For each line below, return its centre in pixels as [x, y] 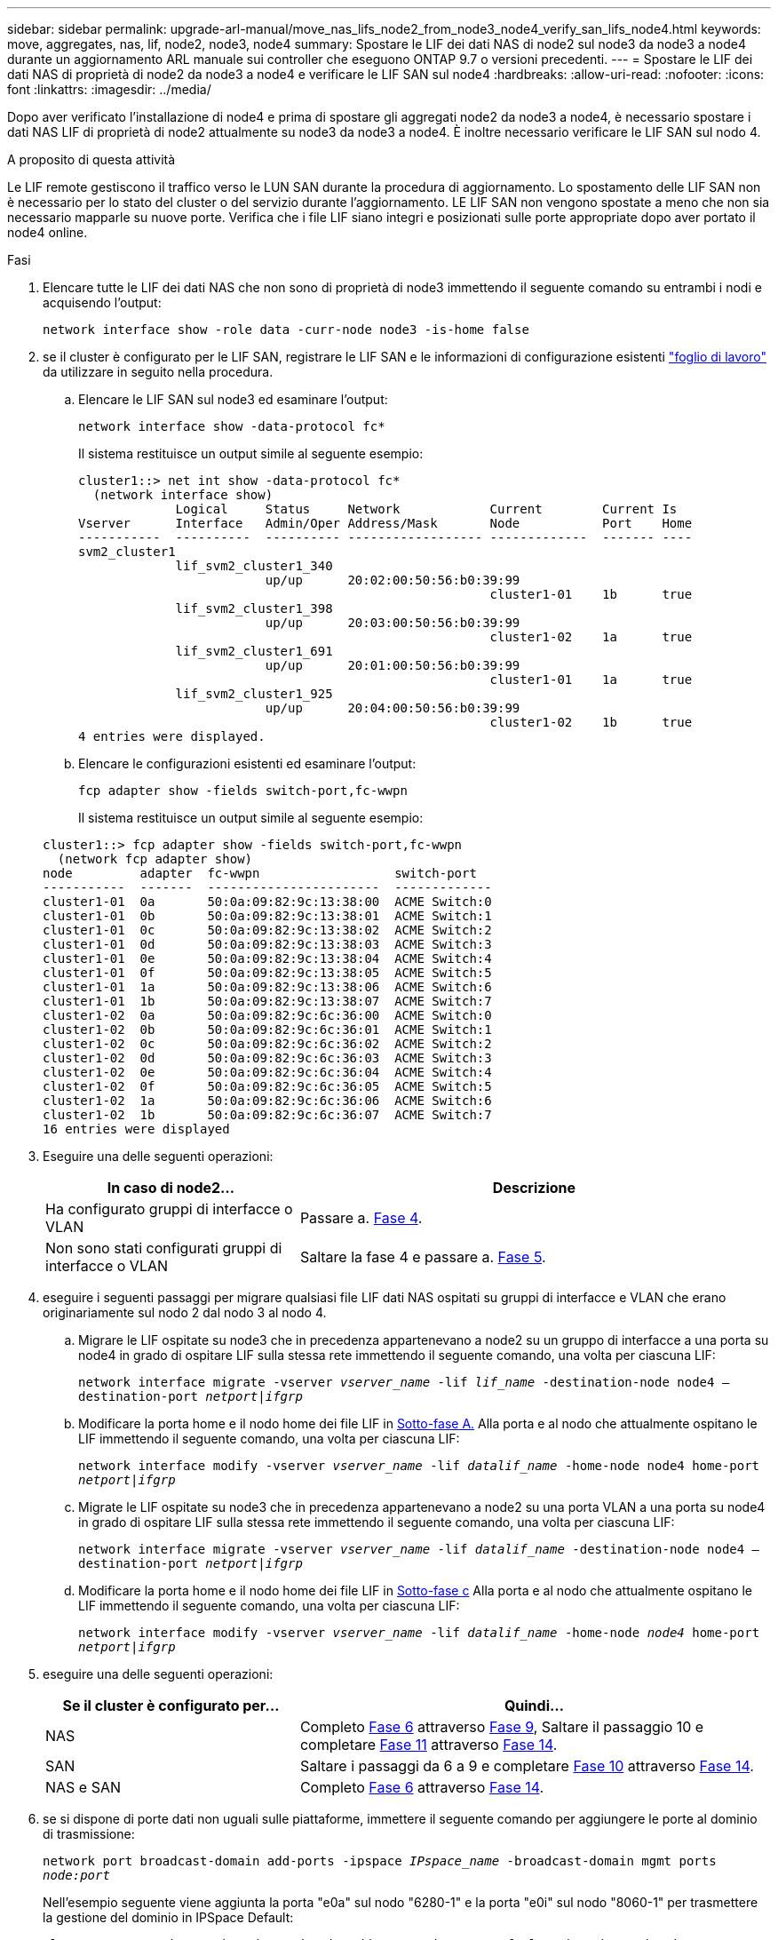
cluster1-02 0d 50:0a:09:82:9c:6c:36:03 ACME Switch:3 [267, 1058]
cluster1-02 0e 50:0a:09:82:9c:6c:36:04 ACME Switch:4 [267, 1072]
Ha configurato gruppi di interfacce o [169, 1209]
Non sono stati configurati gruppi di [164, 1248]
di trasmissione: [89, 1834]
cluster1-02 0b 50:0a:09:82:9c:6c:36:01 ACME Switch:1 [267, 1030]
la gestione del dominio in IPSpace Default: [168, 1917]
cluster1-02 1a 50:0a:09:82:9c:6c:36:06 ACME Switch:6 [267, 1101]
